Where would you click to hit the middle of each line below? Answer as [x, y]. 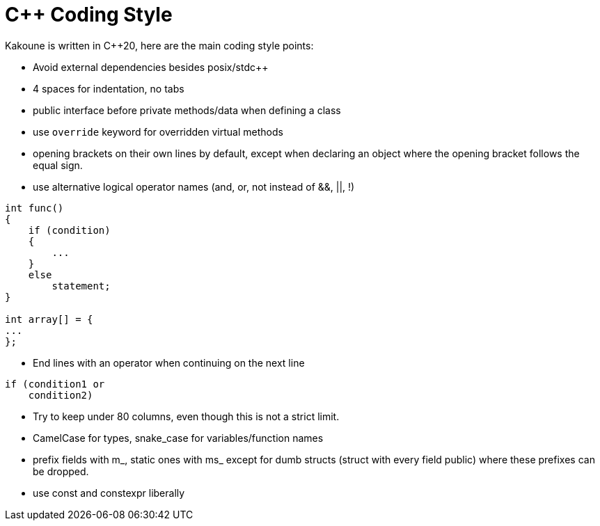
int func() [34, 208]
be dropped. [61, 471]
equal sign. [58, 165]
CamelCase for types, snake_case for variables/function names [178, 438]
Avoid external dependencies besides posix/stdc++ [151, 67]
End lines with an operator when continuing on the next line [169, 362]
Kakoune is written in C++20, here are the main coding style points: [159, 45]
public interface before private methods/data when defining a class [187, 110]
